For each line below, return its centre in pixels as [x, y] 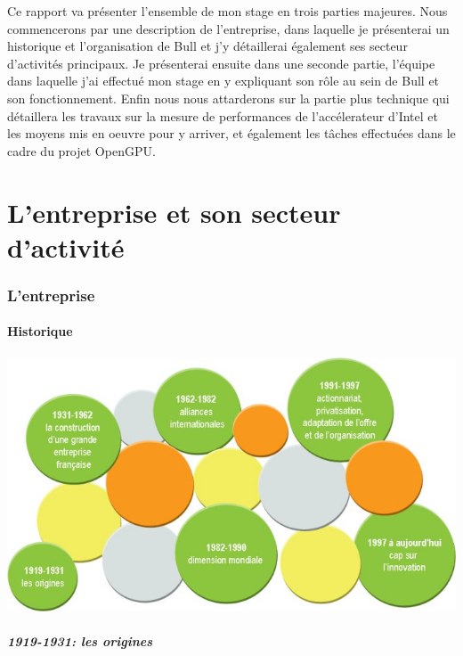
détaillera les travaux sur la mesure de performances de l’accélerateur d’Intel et [223, 115]
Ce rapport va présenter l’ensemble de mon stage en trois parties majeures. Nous [227, 11]
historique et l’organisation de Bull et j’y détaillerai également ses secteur [207, 46]
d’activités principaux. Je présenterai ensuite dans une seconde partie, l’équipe [221, 63]
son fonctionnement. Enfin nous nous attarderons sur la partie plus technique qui [228, 98]
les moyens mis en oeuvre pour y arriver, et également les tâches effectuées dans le [231, 133]
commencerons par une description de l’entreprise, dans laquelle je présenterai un [228, 28]
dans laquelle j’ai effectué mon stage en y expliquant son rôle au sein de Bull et [223, 81]
